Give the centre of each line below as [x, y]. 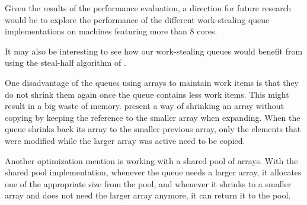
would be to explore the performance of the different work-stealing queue [137, 19]
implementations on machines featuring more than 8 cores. [111, 31]
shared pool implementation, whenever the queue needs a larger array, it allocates [153, 172]
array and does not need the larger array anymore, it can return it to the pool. [148, 195]
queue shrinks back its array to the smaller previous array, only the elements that [153, 129]
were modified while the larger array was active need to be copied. [125, 140]
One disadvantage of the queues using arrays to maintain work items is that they [152, 82]
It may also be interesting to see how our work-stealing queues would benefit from [154, 51]
